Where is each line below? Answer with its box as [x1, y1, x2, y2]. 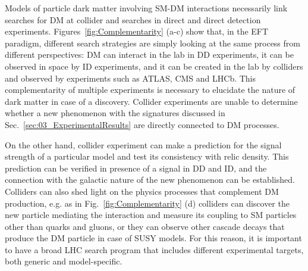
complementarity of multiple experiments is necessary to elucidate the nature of [5, 83, 296, 96]
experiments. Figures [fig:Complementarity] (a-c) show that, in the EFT [5, 25, 269, 38]
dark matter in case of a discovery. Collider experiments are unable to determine [5, 95, 298, 107]
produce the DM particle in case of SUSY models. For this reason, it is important [5, 232, 302, 244]
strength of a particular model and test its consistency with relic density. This [5, 150, 289, 163]
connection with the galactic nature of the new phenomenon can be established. [5, 173, 295, 186]
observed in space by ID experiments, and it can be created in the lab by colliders [5, 60, 303, 72]
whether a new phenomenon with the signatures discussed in [5, 107, 225, 119]
